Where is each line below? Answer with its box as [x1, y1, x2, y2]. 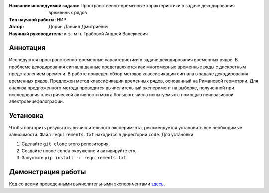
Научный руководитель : [9, 30, 63, 37]
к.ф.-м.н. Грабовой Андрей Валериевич [64, 30, 148, 37]
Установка [9, 111, 44, 120]
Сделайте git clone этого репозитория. [21, 141, 110, 147]
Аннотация [9, 44, 46, 52]
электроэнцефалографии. [9, 98, 64, 104]
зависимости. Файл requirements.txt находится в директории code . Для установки [9, 132, 194, 138]
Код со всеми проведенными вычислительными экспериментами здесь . [9, 181, 165, 187]
